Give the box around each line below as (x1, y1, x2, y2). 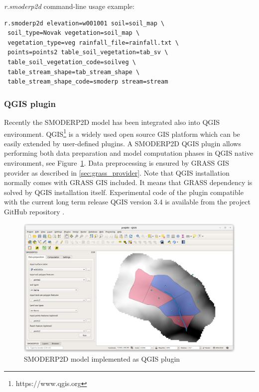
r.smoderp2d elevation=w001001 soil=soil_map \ (4, 19, 165, 27)
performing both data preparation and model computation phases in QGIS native (4, 148, 254, 158)
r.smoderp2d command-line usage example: (4, 1, 134, 11)
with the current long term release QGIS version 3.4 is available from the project (4, 196, 251, 207)
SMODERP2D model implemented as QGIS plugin (24, 354, 180, 364)
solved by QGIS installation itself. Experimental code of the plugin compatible (4, 187, 244, 197)
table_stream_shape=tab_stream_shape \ (7, 68, 140, 76)
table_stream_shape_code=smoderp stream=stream (7, 78, 168, 86)
